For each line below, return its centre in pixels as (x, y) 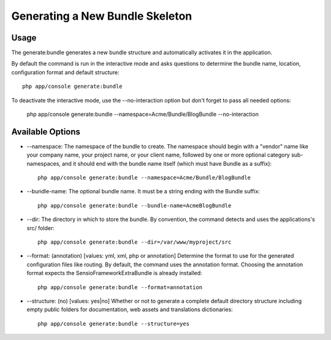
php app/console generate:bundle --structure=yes (114, 323)
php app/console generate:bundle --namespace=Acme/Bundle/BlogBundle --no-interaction (143, 114)
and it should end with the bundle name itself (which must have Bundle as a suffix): (167, 163)
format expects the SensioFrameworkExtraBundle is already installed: (114, 273)
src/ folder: (41, 228)
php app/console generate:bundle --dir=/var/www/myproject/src (135, 242)
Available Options (46, 132)
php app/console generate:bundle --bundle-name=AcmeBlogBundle (135, 205)
